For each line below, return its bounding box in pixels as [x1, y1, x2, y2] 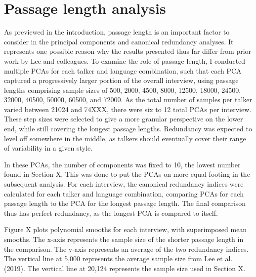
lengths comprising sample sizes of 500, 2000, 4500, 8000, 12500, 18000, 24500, [4, 84, 241, 95]
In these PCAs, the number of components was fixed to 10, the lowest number [4, 159, 241, 169]
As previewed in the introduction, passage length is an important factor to [4, 27, 230, 37]
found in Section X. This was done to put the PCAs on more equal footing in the [4, 169, 250, 179]
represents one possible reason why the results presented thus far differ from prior [4, 46, 252, 56]
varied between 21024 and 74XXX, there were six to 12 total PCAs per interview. [4, 104, 252, 114]
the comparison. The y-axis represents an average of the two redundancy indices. [4, 243, 249, 254]
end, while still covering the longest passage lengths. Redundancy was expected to [4, 123, 252, 134]
